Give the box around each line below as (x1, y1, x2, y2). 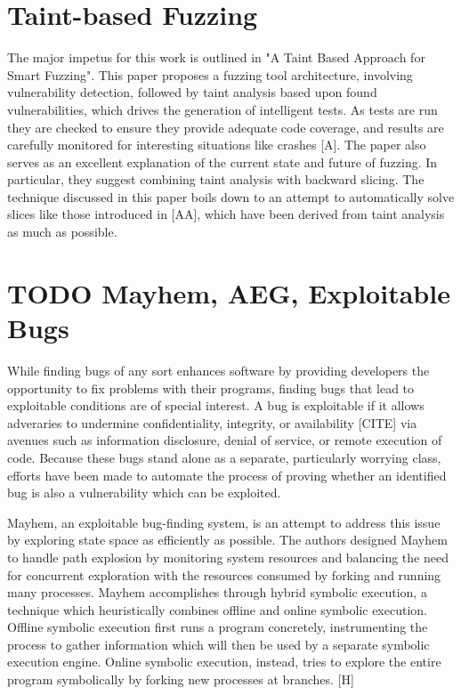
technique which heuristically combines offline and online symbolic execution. (7, 600, 427, 618)
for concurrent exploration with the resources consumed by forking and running (7, 565, 441, 584)
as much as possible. (7, 222, 117, 241)
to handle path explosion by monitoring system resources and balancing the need (7, 547, 449, 566)
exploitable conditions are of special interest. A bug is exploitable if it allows (7, 396, 425, 415)
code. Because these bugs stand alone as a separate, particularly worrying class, (7, 448, 441, 466)
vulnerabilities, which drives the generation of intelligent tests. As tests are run (7, 100, 438, 118)
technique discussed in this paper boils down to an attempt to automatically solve (7, 187, 455, 206)
